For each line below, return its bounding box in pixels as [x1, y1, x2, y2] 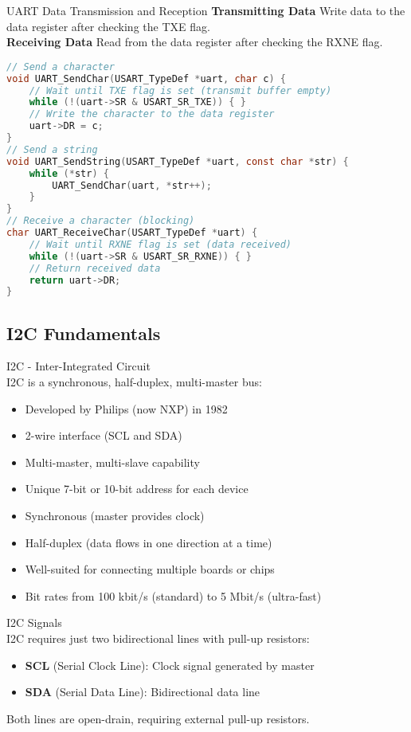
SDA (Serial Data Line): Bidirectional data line [25, 683, 260, 700]
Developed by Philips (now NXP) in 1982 [25, 400, 228, 417]
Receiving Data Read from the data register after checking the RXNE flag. [6, 33, 383, 50]
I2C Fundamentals [6, 320, 161, 345]
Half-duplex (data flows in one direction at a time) [25, 534, 272, 550]
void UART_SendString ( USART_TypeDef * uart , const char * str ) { [6, 155, 349, 167]
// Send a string [6, 143, 98, 155]
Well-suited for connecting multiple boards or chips [25, 561, 275, 577]
